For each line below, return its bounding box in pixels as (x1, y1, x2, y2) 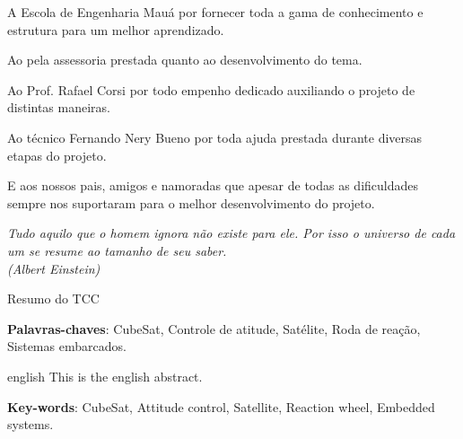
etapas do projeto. (7, 145, 107, 164)
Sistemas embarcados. (7, 337, 127, 356)
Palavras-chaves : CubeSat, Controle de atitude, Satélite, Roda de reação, (7, 319, 421, 338)
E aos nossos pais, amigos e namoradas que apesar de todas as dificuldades (7, 176, 419, 195)
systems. (7, 415, 54, 434)
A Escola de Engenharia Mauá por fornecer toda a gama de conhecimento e (7, 3, 424, 21)
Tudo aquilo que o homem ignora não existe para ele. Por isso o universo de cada (7, 224, 456, 242)
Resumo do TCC (7, 289, 100, 308)
